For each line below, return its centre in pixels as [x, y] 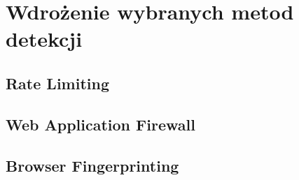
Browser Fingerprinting [92, 165]
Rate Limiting [57, 83]
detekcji [44, 39]
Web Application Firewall [100, 124]
